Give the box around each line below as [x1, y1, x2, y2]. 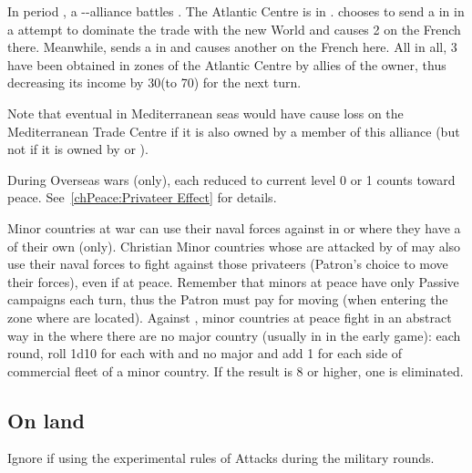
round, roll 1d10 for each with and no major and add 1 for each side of [7, 344, 403, 363]
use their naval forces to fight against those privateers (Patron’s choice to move [7, 254, 448, 273]
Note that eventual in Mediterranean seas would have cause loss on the [7, 103, 404, 122]
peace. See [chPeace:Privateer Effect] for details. [7, 188, 277, 207]
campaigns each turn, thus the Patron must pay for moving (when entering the [7, 290, 448, 309]
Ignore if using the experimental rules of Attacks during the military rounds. [7, 448, 435, 468]
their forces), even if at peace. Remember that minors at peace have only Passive [7, 272, 459, 291]
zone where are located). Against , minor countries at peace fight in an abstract [7, 307, 452, 326]
